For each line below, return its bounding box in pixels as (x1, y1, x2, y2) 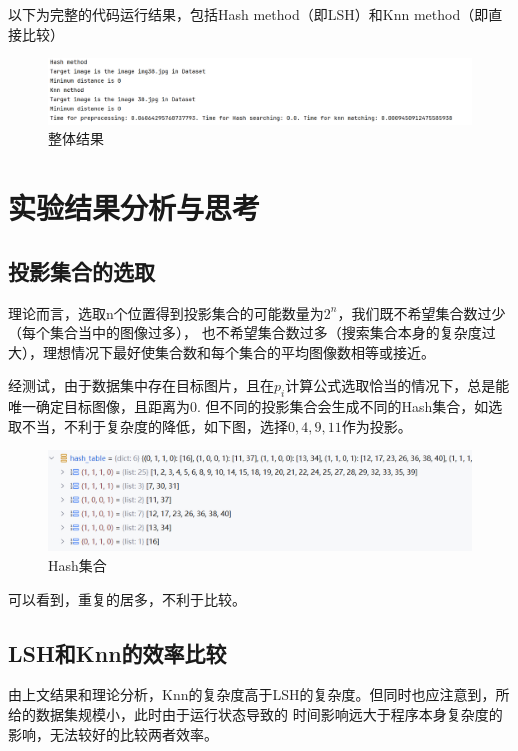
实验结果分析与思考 (8, 187, 261, 228)
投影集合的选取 (8, 255, 155, 286)
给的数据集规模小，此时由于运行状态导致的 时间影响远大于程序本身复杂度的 (8, 703, 503, 724)
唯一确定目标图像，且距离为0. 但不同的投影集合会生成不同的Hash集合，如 (8, 396, 489, 417)
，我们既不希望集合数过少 (337, 302, 506, 323)
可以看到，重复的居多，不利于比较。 (8, 588, 246, 609)
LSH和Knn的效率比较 (8, 637, 227, 668)
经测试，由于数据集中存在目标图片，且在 (8, 375, 274, 396)
